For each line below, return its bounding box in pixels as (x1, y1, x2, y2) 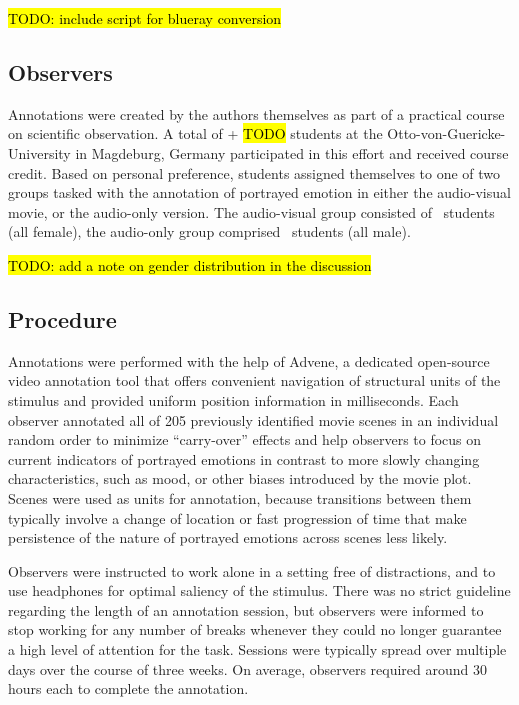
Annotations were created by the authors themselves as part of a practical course (8, 103, 505, 124)
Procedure (8, 303, 117, 334)
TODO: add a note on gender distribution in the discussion (8, 254, 372, 275)
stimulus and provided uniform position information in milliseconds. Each (8, 389, 459, 410)
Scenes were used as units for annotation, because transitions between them (8, 487, 472, 508)
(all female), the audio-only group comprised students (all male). (8, 221, 411, 242)
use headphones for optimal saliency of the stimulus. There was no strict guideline (8, 580, 511, 601)
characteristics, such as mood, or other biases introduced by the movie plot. (8, 468, 472, 489)
